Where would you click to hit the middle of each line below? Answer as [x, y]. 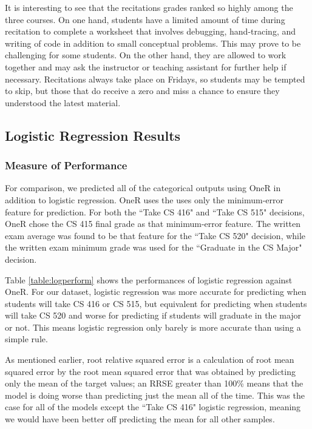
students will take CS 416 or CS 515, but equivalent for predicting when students [156, 303]
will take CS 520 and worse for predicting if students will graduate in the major [153, 315]
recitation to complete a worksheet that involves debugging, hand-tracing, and [151, 31]
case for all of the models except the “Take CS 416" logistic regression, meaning [153, 407]
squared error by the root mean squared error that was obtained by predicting [150, 371]
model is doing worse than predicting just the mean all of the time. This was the [155, 395]
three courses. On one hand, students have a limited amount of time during [145, 19]
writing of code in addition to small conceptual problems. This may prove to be [153, 43]
